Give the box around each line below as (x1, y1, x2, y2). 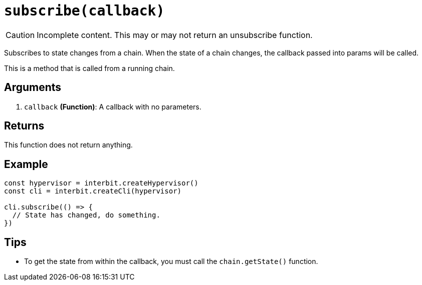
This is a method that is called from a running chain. (4, 63, 175, 72)
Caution (6, 29, 35, 40)
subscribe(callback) (4, 2, 165, 19)
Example (4, 157, 48, 170)
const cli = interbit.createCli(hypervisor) (4, 187, 182, 195)
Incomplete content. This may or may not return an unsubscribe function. (37, 29, 313, 40)
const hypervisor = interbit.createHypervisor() (4, 179, 198, 187)
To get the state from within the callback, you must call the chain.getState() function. (24, 257, 318, 266)
